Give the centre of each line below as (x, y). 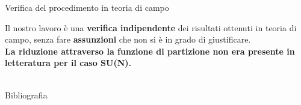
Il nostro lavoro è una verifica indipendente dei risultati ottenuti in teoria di (151, 27)
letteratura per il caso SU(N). (68, 63)
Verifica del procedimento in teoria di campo (87, 7)
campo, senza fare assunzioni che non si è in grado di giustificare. (128, 39)
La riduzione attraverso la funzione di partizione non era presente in (150, 51)
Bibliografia (26, 94)
